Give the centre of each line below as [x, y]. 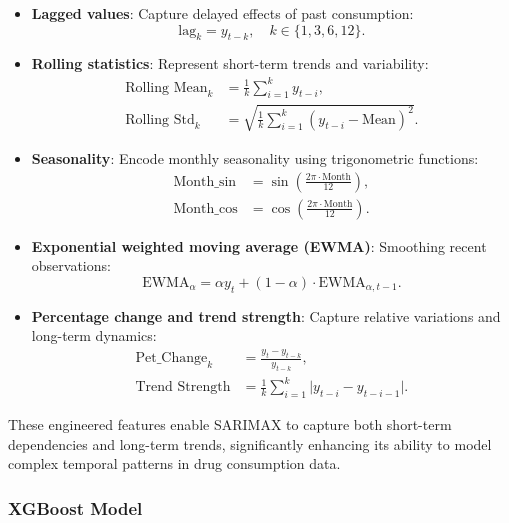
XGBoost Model [75, 507]
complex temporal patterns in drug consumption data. [174, 463]
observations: [71, 265]
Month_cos [205, 208]
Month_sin [205, 181]
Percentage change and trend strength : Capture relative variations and [266, 315]
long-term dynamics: [94, 335]
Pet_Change [171, 358]
